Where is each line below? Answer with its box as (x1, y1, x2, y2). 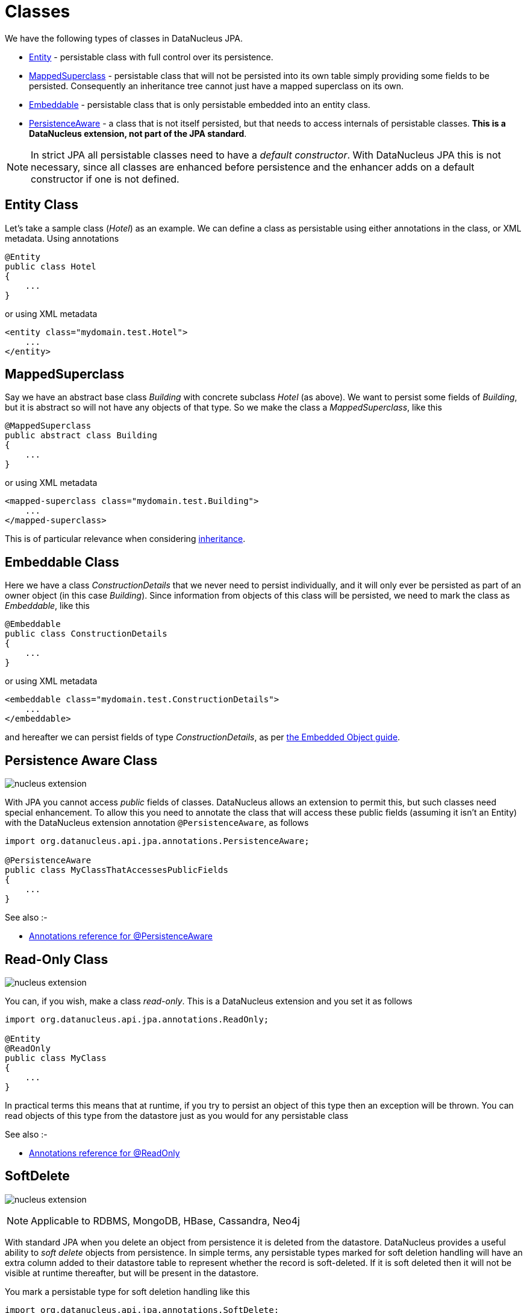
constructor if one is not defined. (31, 172, 179, 185)
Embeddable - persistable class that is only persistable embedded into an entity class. (29, 99, 370, 110)
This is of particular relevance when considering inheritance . (5, 534, 246, 544)
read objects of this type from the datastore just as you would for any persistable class (5, 1110, 349, 1121)
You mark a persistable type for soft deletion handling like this (5, 1286, 250, 1297)
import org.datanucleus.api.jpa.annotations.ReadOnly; (5, 1014, 269, 1024)
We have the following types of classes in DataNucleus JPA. (5, 33, 243, 43)
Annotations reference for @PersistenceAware (29, 931, 213, 942)
